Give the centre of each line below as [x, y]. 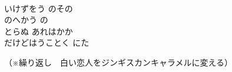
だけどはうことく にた [47, 42]
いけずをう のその [39, 8]
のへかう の [26, 20]
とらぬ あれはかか [39, 31]
